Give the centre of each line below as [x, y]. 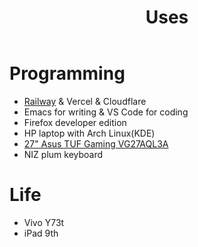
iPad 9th [41, 233]
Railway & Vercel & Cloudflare [85, 101]
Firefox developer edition [75, 122]
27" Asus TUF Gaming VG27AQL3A [96, 143]
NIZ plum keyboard [63, 154]
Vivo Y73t [44, 222]
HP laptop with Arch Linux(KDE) [89, 133]
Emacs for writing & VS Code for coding [106, 112]
